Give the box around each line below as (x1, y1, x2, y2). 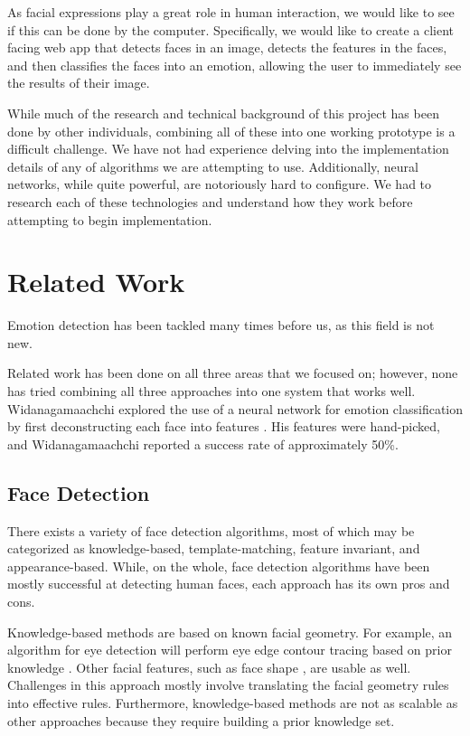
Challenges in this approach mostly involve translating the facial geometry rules (7, 675, 449, 694)
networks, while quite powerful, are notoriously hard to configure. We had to (7, 175, 432, 193)
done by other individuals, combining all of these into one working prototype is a (7, 121, 456, 140)
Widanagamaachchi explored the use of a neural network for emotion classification (7, 399, 463, 418)
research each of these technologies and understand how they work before (7, 192, 413, 211)
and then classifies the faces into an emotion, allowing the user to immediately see (7, 55, 462, 74)
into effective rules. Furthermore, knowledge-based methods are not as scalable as (7, 693, 458, 712)
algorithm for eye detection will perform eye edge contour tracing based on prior (7, 640, 452, 659)
